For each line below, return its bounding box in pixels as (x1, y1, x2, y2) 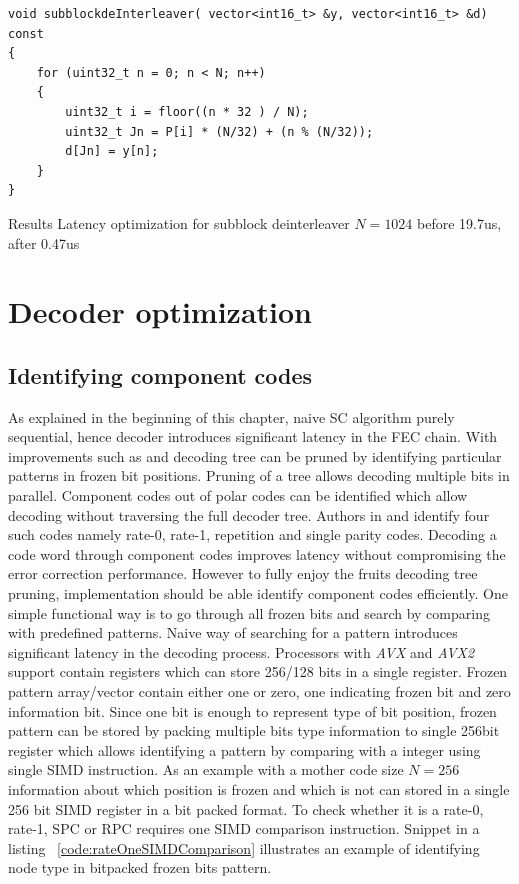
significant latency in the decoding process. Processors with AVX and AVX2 (8, 641, 475, 662)
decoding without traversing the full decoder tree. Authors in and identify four (8, 504, 490, 525)
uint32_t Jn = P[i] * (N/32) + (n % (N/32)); (65, 124, 374, 139)
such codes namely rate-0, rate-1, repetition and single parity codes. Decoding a (8, 524, 497, 545)
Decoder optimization (8, 291, 312, 332)
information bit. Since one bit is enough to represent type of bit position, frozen (8, 700, 497, 721)
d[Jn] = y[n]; (65, 144, 159, 159)
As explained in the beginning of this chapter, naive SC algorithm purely (8, 406, 455, 427)
